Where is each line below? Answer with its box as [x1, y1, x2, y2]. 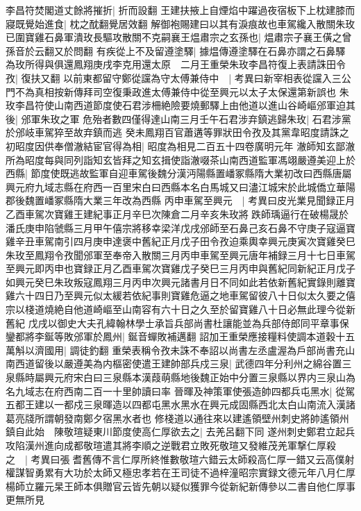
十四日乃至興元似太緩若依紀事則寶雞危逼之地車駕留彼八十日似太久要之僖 [24, 288, 355, 303]
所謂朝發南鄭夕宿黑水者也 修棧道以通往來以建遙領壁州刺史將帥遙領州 [34, 410, 349, 425]
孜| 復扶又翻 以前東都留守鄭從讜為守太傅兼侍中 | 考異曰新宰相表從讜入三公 [6, 70, 351, 85]
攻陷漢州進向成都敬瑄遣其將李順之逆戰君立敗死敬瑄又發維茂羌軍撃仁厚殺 [6, 438, 336, 452]
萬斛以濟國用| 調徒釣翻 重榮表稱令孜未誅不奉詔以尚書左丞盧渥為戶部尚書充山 [6, 342, 355, 357]
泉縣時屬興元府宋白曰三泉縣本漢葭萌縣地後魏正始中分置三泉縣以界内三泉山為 [6, 370, 355, 385]
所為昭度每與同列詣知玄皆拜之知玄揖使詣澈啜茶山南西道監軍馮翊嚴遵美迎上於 [6, 152, 355, 167]
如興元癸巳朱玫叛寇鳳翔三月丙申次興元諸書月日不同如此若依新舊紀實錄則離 [6, 274, 346, 289]
